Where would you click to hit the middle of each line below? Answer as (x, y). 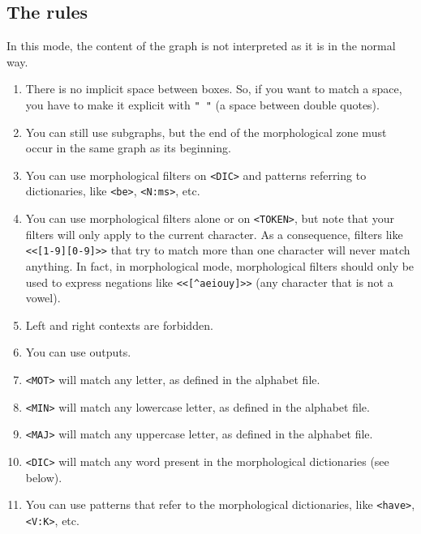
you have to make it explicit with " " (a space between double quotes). (202, 104)
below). (44, 477)
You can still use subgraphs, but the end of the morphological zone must (206, 132)
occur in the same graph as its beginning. (128, 148)
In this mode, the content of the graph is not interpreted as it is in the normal (201, 46)
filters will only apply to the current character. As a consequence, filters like (214, 234)
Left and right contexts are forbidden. (119, 325)
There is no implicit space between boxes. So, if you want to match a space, (214, 89)
